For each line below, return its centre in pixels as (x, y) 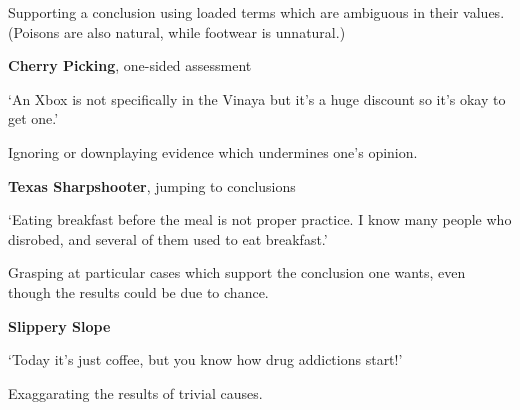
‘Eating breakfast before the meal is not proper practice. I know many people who (260, 219)
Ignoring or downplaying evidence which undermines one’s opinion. (213, 151)
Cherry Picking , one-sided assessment (130, 65)
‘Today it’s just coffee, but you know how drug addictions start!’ (205, 359)
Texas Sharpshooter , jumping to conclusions (152, 185)
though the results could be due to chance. (138, 291)
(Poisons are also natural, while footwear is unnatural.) (177, 31)
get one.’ (33, 118)
